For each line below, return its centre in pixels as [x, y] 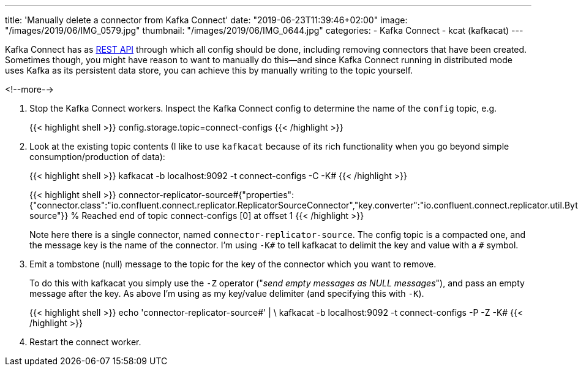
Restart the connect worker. [85, 342]
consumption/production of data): [97, 157]
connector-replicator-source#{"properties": [206, 195]
